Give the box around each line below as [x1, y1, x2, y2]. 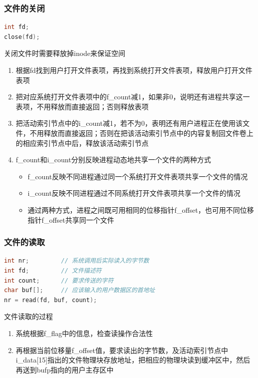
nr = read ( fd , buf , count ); [4, 296, 97, 304]
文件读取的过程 [4, 311, 53, 322]
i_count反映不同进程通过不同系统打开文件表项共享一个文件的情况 [27, 188, 241, 198]
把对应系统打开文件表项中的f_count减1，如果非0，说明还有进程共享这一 [15, 91, 250, 102]
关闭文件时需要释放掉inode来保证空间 [4, 48, 126, 58]
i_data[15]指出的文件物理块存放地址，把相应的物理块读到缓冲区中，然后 [15, 355, 251, 365]
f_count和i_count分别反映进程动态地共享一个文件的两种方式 [15, 154, 211, 165]
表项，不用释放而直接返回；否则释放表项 [15, 101, 149, 111]
